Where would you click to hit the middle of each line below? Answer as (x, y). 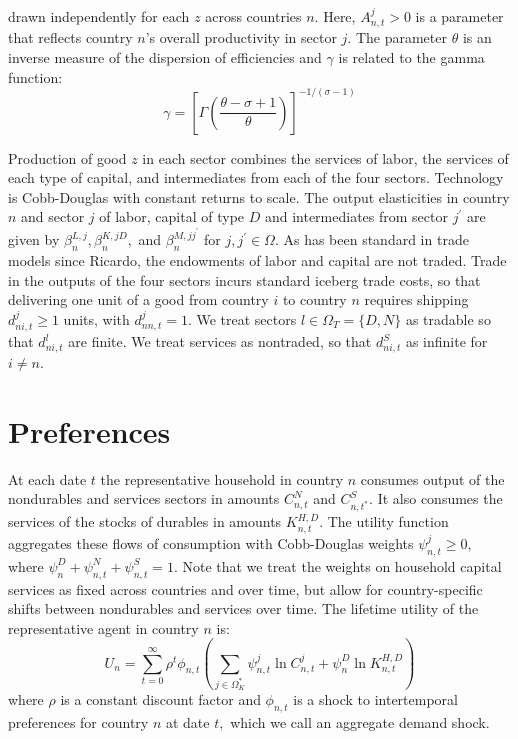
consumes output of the (432, 478)
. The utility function (384, 521)
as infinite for (446, 341)
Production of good (67, 157)
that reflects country (70, 37)
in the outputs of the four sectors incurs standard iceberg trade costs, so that (244, 279)
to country (314, 299)
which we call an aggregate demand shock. (360, 721)
